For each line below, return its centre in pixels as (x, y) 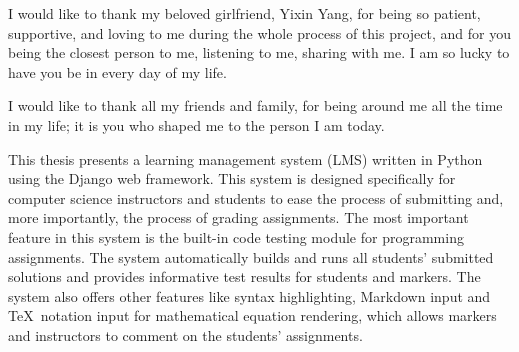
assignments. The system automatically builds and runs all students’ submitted (251, 256)
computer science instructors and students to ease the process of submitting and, (256, 197)
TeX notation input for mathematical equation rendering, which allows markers (252, 315)
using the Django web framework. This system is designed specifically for (232, 178)
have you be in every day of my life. (117, 71)
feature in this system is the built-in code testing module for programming (236, 236)
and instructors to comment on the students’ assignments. (185, 334)
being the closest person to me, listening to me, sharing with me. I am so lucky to (259, 52)
